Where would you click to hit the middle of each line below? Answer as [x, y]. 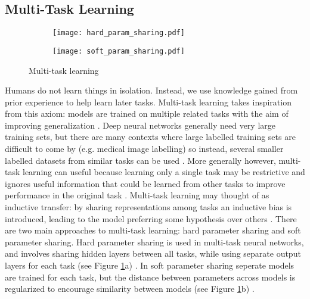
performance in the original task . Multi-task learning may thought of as [137, 195]
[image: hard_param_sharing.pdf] [119, 33]
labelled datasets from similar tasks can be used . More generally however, [140, 160]
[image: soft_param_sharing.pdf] [119, 51]
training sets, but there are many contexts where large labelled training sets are [150, 137]
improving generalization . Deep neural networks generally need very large [140, 125]
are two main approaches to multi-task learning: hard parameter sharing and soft [153, 230]
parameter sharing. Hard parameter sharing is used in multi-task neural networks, [154, 242]
